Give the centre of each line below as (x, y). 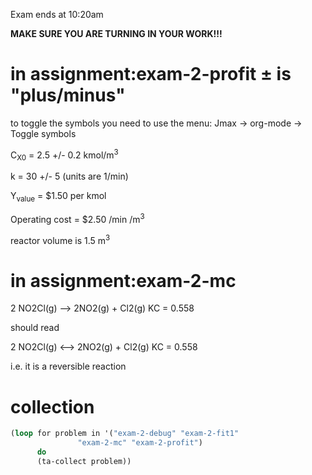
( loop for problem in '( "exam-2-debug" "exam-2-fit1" (125, 434)
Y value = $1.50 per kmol (58, 197)
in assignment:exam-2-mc (123, 280)
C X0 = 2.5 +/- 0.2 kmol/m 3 (64, 155)
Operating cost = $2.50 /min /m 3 (77, 218)
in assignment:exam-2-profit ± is (151, 74)
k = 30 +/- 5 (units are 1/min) (69, 176)
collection (52, 406)
